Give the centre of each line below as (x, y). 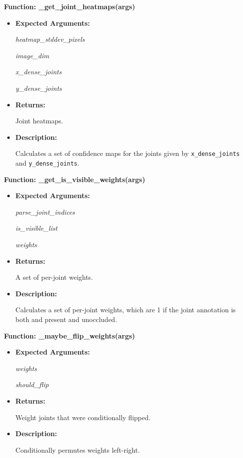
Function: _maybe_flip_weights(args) (69, 335)
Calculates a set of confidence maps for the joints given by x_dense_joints (128, 153)
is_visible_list (36, 228)
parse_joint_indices (45, 212)
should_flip (32, 384)
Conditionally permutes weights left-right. (78, 450)
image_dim (32, 55)
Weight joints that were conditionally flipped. (83, 417)
